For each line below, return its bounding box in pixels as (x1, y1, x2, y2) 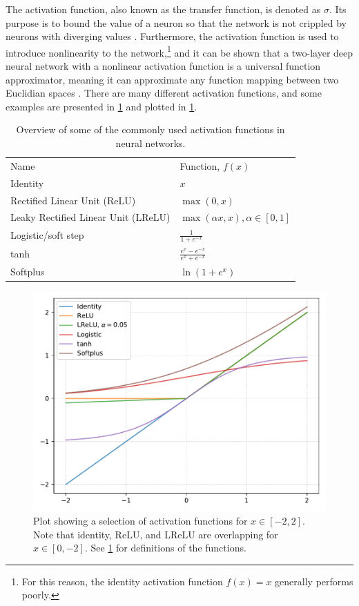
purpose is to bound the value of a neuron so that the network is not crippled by (6, 15, 347, 30)
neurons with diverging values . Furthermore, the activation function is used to (6, 29, 339, 43)
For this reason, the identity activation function (21, 574, 223, 588)
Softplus (10, 264, 45, 279)
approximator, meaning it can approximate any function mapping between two (6, 72, 339, 86)
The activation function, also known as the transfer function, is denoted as (6, 2, 321, 16)
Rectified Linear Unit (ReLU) (10, 193, 136, 207)
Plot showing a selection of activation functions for (33, 514, 248, 528)
